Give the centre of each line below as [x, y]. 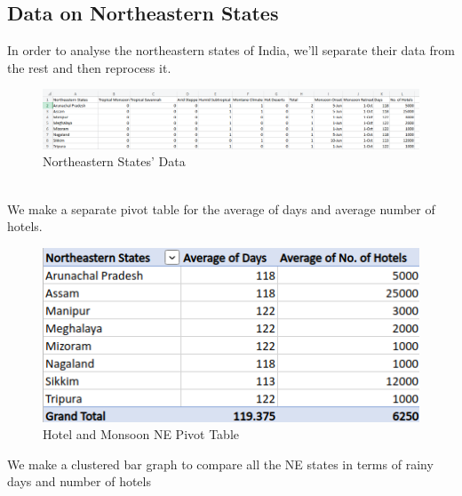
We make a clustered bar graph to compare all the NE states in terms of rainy [220, 464]
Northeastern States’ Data [114, 161]
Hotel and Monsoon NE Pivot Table [141, 434]
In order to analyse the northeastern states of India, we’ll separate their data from [231, 50]
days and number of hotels [79, 481]
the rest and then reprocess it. [89, 67]
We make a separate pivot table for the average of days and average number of [221, 208]
